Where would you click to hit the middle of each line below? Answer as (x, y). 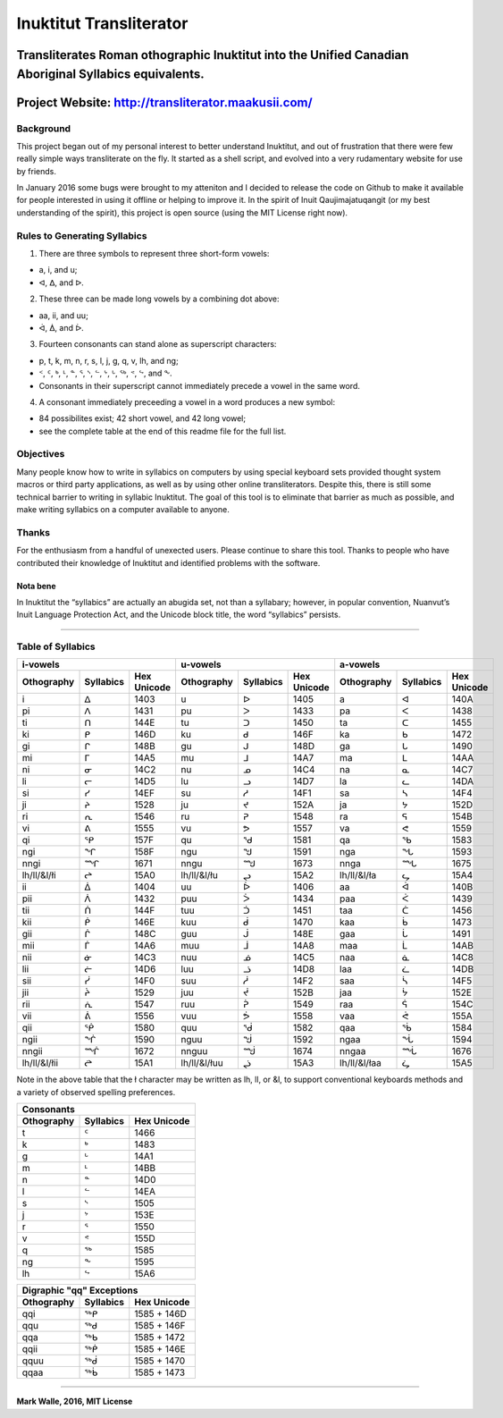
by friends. (37, 171)
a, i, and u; (58, 270)
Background (44, 128)
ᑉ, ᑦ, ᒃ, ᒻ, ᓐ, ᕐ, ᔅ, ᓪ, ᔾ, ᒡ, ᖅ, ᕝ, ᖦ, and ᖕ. (105, 373)
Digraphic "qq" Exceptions (80, 1290)
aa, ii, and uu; (63, 315)
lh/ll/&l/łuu (202, 1063)
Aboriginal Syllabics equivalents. (110, 74)
